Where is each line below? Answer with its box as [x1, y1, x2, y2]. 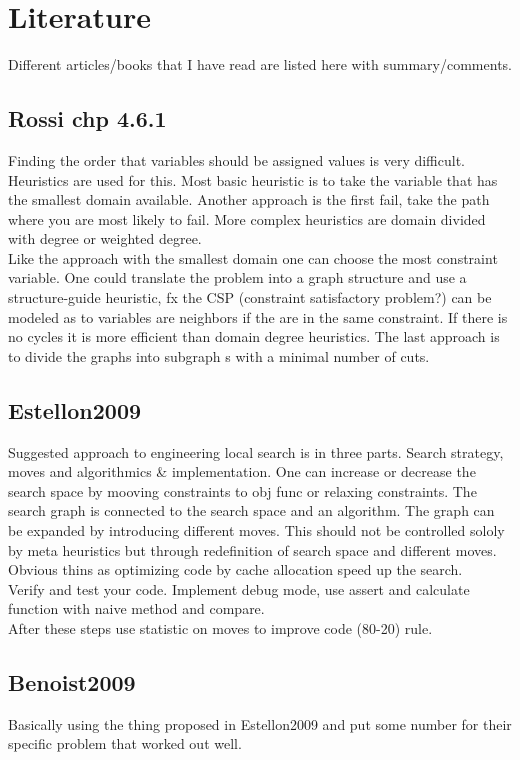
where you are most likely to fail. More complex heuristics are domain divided [8, 208, 486, 229]
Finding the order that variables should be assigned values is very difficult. [8, 149, 466, 170]
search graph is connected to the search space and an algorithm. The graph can [8, 500, 495, 521]
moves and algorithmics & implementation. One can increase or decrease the [8, 461, 476, 482]
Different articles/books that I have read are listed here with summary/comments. [8, 54, 512, 75]
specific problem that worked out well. [8, 733, 242, 754]
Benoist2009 [8, 666, 136, 697]
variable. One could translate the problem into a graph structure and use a [8, 267, 467, 288]
